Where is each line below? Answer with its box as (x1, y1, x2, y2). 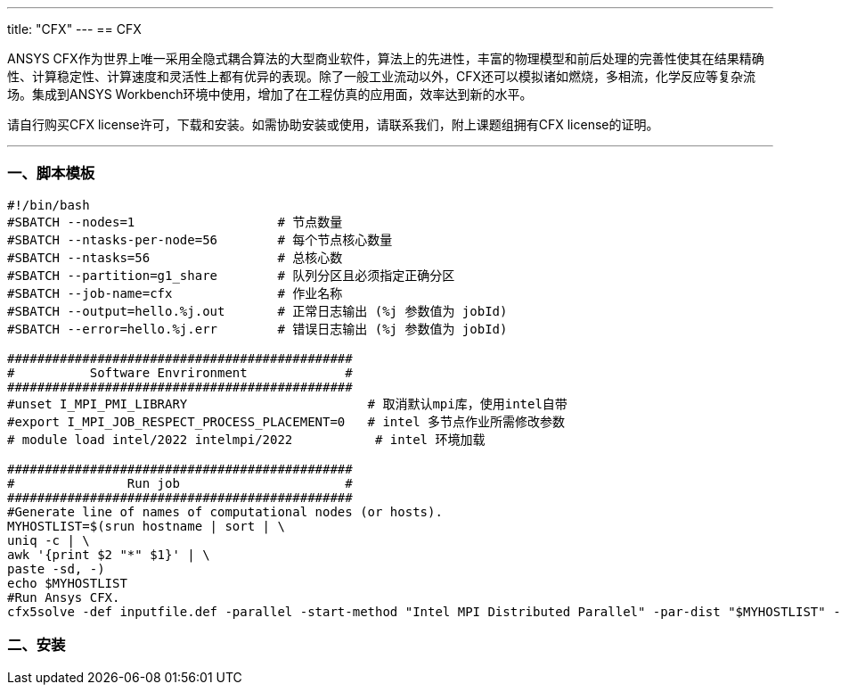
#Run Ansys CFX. (7, 589, 120, 605)
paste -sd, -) (7, 561, 105, 576)
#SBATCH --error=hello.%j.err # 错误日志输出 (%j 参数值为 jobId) (7, 321, 508, 336)
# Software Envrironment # (7, 365, 353, 380)
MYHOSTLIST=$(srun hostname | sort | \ (7, 518, 285, 533)
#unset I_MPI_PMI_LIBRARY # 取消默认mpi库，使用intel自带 (7, 396, 567, 411)
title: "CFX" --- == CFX (7, 21, 142, 37)
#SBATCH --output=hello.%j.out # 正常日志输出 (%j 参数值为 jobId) (7, 303, 508, 318)
